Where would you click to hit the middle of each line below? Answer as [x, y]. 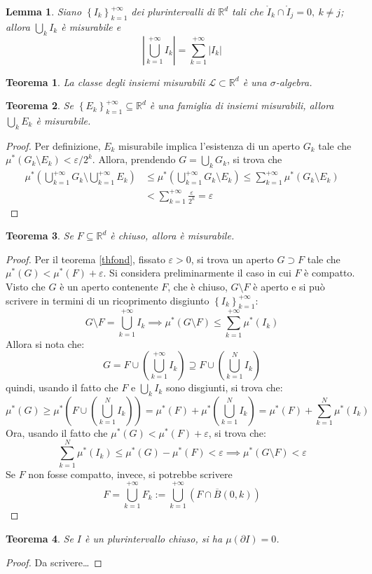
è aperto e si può [289, 286]
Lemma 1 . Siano [44, 11]
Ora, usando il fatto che [57, 432]
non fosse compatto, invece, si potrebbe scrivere [130, 474]
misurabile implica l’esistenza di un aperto [209, 145]
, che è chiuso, [198, 286]
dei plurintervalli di [173, 11]
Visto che [26, 286]
